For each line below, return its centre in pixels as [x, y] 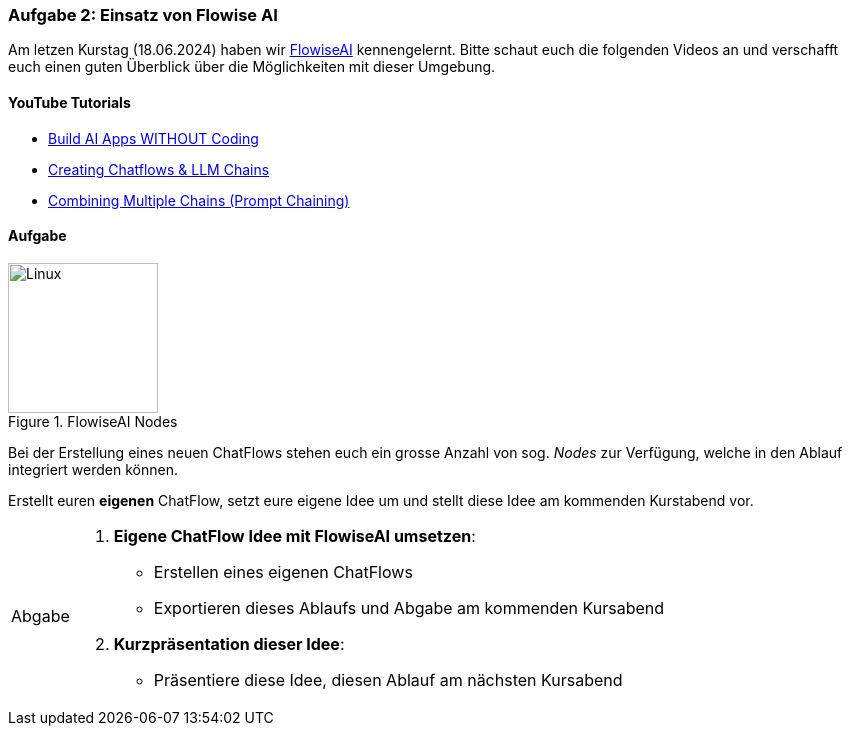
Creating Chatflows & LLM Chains [159, 169]
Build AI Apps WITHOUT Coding [153, 138]
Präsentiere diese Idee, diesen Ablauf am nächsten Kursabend [388, 679]
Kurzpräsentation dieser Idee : [229, 643]
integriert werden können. [93, 469]
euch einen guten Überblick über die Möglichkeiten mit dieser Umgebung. [252, 67]
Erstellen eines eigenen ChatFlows [283, 571]
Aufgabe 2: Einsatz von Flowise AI [143, 15]
